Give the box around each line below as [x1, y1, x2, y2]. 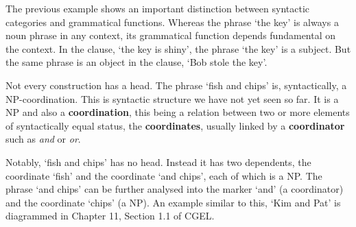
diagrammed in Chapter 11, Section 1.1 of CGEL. [5, 208, 215, 223]
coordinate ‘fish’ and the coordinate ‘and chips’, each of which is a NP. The [5, 168, 322, 182]
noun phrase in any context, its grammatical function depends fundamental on [5, 28, 336, 43]
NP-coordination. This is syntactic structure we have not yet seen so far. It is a [5, 91, 339, 106]
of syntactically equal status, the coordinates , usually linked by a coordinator [5, 118, 345, 132]
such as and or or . [5, 132, 81, 146]
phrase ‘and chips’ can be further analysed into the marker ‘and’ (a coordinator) [5, 182, 344, 196]
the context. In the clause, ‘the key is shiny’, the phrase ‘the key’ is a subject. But [5, 41, 351, 56]
